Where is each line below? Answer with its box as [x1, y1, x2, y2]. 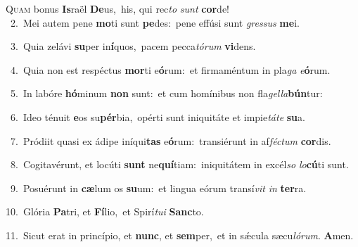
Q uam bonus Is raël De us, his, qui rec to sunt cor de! [6, 1, 230, 15]
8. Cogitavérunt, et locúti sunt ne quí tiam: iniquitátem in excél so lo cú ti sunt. [10, 157, 349, 172]
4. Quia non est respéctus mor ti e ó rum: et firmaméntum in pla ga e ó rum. [10, 62, 331, 77]
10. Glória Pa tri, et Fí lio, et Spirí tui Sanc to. [6, 204, 204, 219]
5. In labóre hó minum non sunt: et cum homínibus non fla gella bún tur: [10, 86, 323, 101]
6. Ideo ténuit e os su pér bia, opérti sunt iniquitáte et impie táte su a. [10, 109, 305, 124]
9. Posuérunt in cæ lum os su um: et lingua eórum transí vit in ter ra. [10, 180, 307, 195]
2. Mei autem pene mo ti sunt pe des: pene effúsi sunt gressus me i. [10, 15, 300, 30]
